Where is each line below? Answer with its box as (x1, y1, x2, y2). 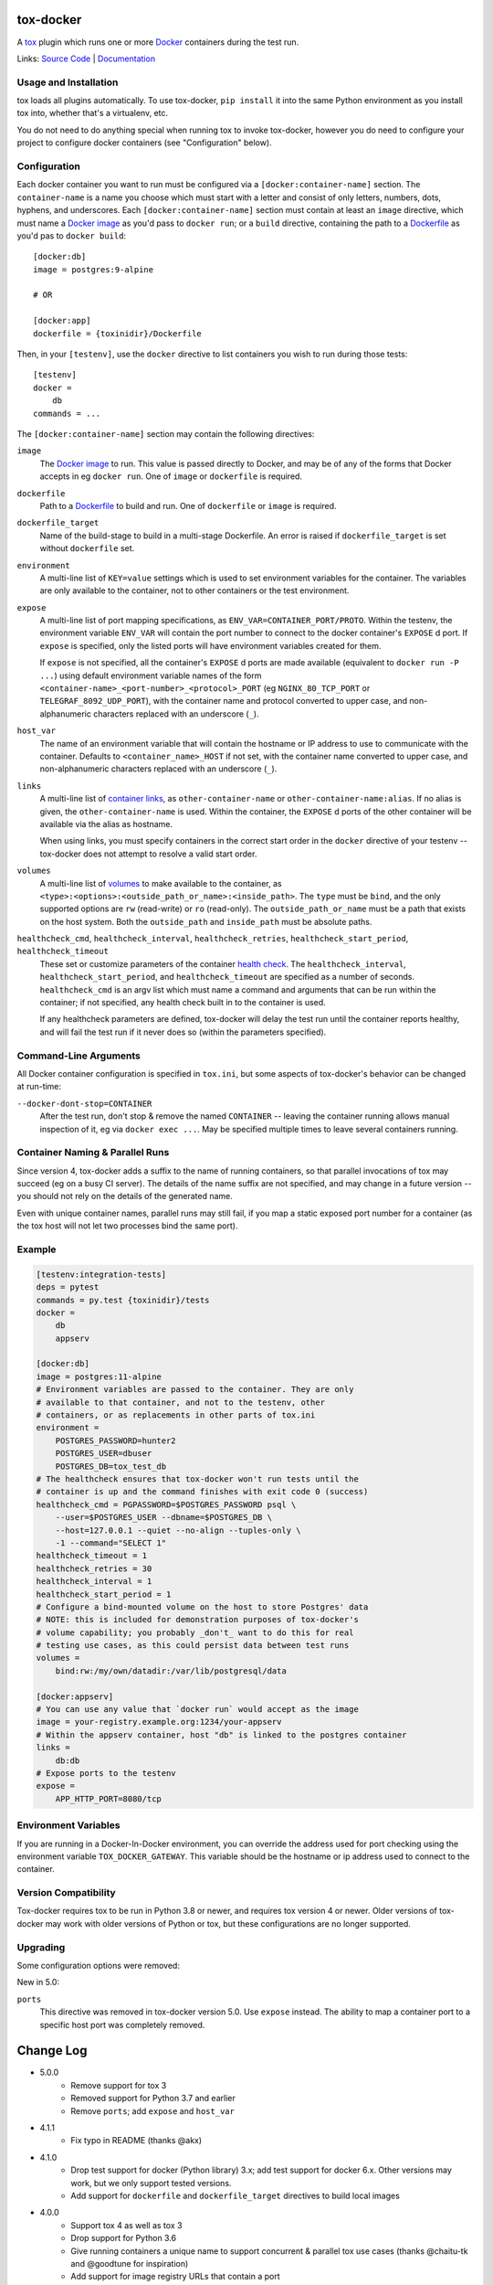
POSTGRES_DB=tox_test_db (55, 1461, 167, 1472)
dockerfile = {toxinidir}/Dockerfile (33, 328, 203, 338)
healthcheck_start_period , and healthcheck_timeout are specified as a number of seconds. (39, 972, 415, 983)
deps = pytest (36, 1282, 100, 1292)
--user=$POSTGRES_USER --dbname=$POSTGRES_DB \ (55, 1513, 273, 1523)
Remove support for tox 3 (70, 2079, 167, 2090)
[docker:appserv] (36, 1691, 114, 1702)
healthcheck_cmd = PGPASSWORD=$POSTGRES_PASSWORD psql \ (36, 1499, 297, 1510)
